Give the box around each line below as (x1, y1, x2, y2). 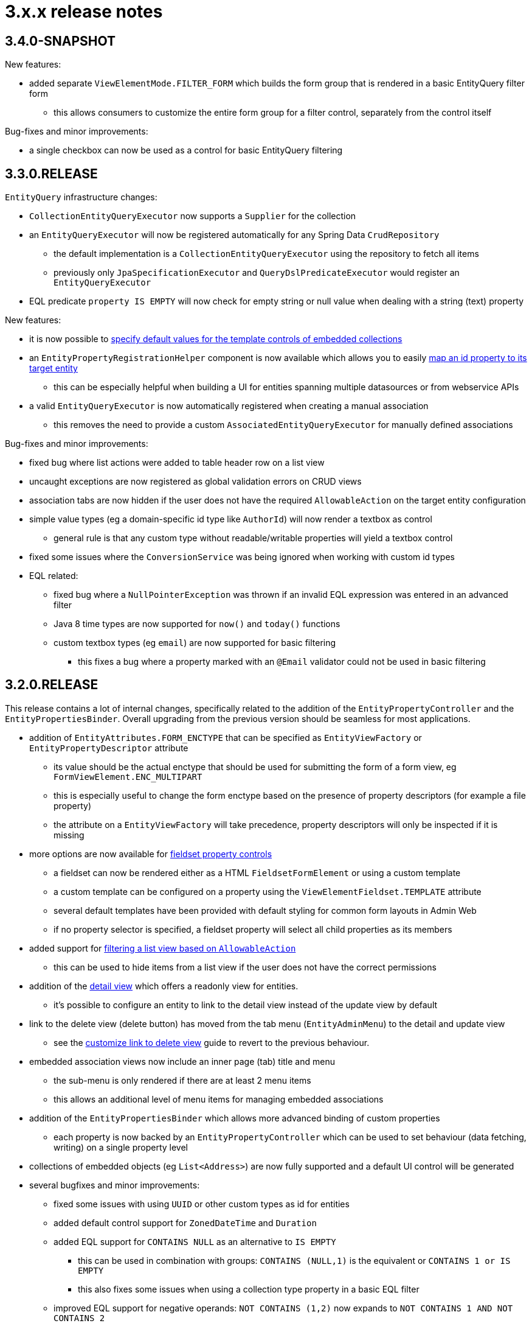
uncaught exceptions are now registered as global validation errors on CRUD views (29, 476, 362, 487)
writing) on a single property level (54, 1142, 188, 1152)
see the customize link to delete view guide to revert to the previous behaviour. (54, 1037, 370, 1048)
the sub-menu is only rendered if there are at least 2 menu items (54, 1075, 311, 1086)
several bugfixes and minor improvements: (29, 1179, 200, 1190)
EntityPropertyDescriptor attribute (29, 742, 188, 753)
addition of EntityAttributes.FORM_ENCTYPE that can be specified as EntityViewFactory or (29, 732, 422, 743)
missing (54, 829, 85, 840)
